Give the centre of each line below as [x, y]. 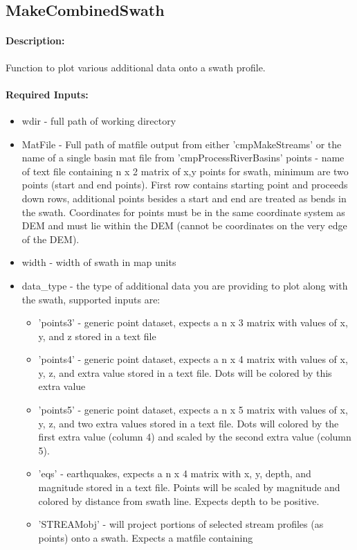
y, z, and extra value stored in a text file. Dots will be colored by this [185, 372]
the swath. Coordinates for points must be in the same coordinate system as [183, 212]
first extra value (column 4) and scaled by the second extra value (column [195, 437]
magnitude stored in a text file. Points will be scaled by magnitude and [189, 487]
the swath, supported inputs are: [91, 299]
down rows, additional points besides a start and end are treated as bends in [184, 198]
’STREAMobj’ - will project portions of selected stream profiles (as [181, 524]
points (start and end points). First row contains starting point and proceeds [185, 185]
